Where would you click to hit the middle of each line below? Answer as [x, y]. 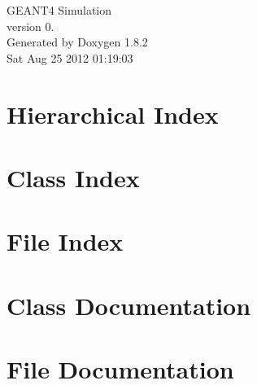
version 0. [30, 26]
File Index [65, 241]
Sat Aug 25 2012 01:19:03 [70, 57]
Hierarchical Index [113, 114]
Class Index [73, 177]
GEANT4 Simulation [59, 10]
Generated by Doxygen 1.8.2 [77, 42]
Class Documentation [129, 305]
